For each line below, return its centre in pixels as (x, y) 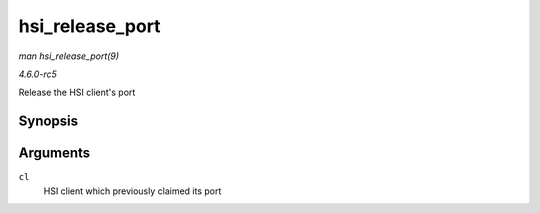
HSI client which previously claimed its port (132, 191)
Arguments (54, 153)
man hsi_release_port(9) (69, 56)
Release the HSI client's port (77, 92)
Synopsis (48, 121)
